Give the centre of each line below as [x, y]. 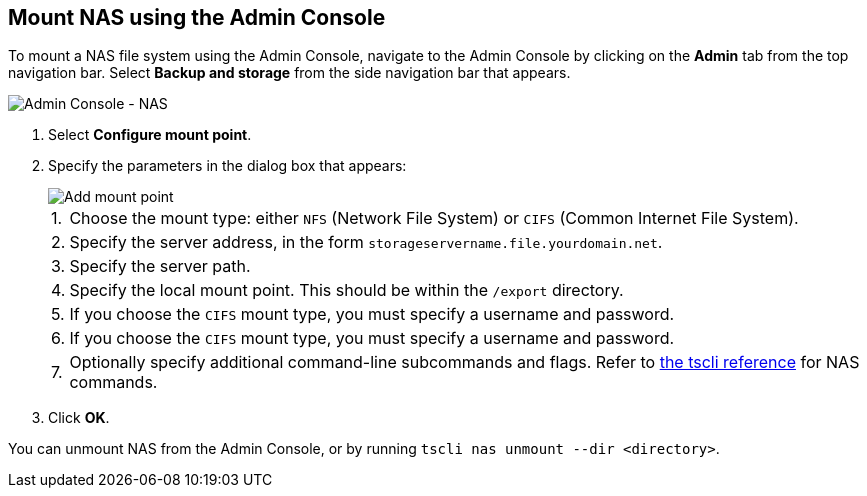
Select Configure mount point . [150, 135]
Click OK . [79, 418]
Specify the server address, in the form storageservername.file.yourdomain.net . [366, 242]
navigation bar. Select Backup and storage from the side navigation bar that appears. [289, 73]
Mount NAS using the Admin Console [197, 17]
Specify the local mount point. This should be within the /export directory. [346, 290]
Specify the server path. [160, 266]
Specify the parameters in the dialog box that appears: [227, 166]
